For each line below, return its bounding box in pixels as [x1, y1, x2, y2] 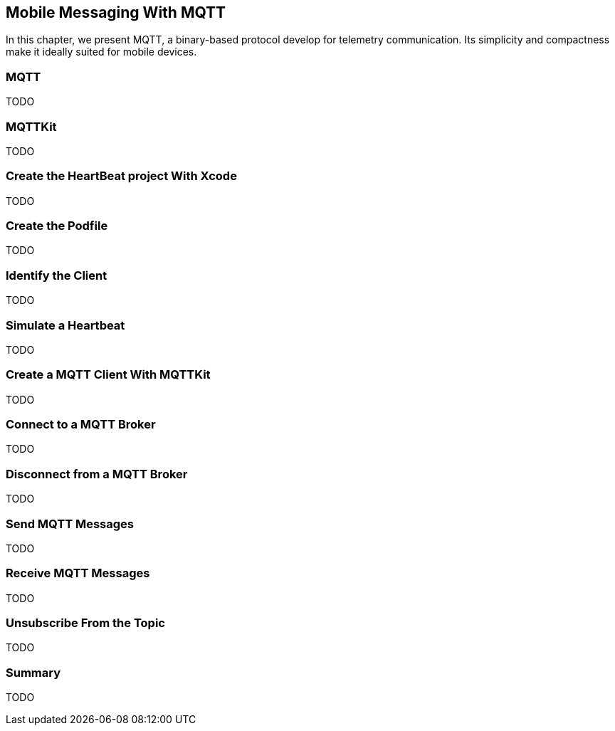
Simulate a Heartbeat [6, 317, 125, 332]
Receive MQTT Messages [6, 566, 150, 581]
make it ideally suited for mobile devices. [6, 46, 197, 58]
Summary [6, 665, 61, 680]
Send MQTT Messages [6, 516, 135, 531]
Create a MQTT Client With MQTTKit [6, 367, 211, 382]
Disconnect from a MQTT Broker [6, 466, 188, 481]
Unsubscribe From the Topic [6, 616, 165, 631]
